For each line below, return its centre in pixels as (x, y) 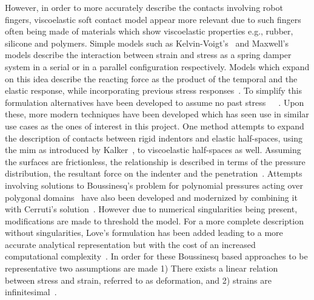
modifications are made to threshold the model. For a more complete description (154, 220)
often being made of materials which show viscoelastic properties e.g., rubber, (149, 31)
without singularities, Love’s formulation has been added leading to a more (144, 233)
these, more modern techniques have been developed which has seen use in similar (157, 114)
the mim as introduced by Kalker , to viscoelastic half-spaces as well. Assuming (153, 150)
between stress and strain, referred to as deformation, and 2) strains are (138, 280)
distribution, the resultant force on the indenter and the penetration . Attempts (154, 173)
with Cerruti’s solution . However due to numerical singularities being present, (151, 209)
